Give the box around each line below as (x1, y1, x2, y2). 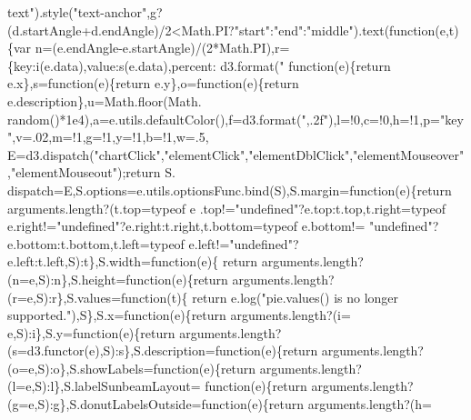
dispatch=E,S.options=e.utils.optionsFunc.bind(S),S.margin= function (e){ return (7, 180, 452, 199)
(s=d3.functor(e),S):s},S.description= (7, 341, 215, 360)
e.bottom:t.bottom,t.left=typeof (7, 234, 185, 253)
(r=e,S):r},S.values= (7, 287, 122, 306)
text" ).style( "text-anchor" (7, 3, 147, 21)
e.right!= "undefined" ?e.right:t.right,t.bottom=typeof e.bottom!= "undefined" (7, 216, 433, 235)
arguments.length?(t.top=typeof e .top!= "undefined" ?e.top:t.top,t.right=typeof (7, 198, 446, 217)
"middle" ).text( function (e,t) (306, 20, 459, 39)
